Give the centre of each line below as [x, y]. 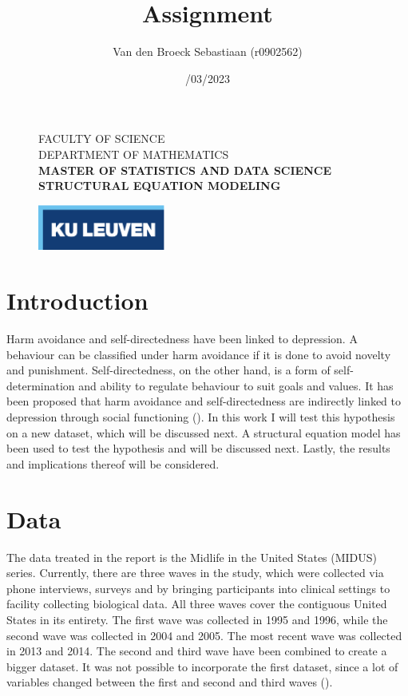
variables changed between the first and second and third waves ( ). [170, 682]
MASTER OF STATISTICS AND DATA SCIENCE [185, 170]
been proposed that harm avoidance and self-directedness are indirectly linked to [204, 401]
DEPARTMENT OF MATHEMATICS [134, 154]
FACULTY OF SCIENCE [102, 138]
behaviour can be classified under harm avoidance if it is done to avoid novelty [199, 354]
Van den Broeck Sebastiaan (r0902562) [208, 51]
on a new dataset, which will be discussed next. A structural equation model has [204, 432]
